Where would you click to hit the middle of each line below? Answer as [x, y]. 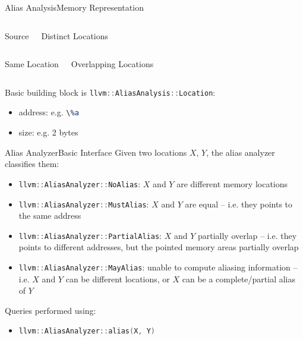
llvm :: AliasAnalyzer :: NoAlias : [80, 183]
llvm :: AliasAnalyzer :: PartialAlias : [90, 235]
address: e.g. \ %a [49, 112]
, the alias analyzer [241, 152]
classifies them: [32, 164]
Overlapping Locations [112, 64]
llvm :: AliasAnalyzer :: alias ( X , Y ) [87, 331]
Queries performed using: [50, 310]
